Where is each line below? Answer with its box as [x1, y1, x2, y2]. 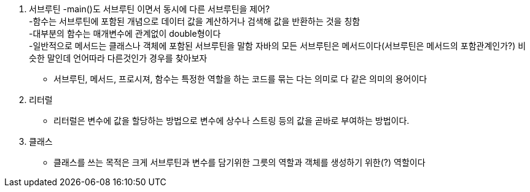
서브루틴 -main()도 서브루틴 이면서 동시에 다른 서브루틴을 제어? [29, 4, 270, 14]
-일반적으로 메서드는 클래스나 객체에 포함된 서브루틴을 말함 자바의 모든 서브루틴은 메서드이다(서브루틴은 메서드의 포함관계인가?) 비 [29, 40, 526, 51]
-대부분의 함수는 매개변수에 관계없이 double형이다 [29, 28, 221, 39]
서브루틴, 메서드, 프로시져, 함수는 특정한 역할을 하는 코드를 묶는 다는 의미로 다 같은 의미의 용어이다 [53, 74, 427, 84]
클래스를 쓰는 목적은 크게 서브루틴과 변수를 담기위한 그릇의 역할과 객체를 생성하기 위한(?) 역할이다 [53, 157, 426, 167]
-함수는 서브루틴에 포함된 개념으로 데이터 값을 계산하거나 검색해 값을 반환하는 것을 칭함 [29, 16, 360, 26]
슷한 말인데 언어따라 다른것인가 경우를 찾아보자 [29, 53, 208, 63]
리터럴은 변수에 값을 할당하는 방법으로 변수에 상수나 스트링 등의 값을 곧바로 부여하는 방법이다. [53, 115, 410, 126]
